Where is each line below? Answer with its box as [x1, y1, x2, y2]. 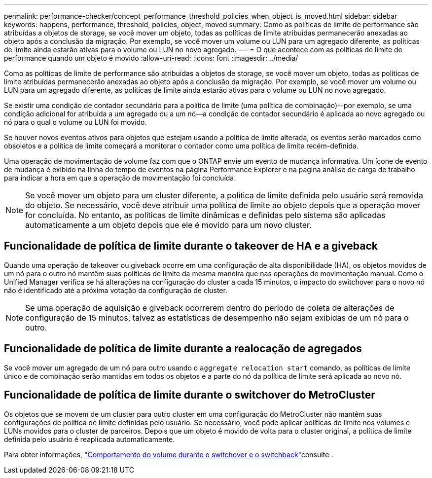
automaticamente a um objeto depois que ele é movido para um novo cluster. [25, 220, 312, 230]
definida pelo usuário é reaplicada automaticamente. [4, 435, 175, 443]
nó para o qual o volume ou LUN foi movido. [4, 118, 147, 126]
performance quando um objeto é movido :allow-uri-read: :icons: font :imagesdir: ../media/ [4, 54, 298, 62]
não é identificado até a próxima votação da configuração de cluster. [4, 286, 227, 294]
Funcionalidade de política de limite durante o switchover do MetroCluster [4, 389, 375, 402]
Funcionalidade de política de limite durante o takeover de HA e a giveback [4, 240, 378, 253]
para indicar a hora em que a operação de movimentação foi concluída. [4, 174, 236, 182]
